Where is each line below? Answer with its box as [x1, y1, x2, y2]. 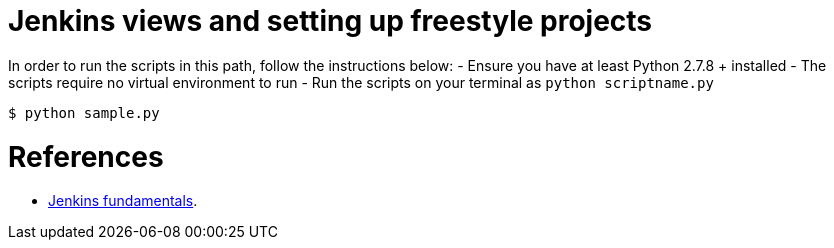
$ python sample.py [8, 104, 160, 121]
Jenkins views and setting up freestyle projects [8, 4, 653, 38]
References [8, 139, 164, 174]
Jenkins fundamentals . [48, 192, 198, 210]
